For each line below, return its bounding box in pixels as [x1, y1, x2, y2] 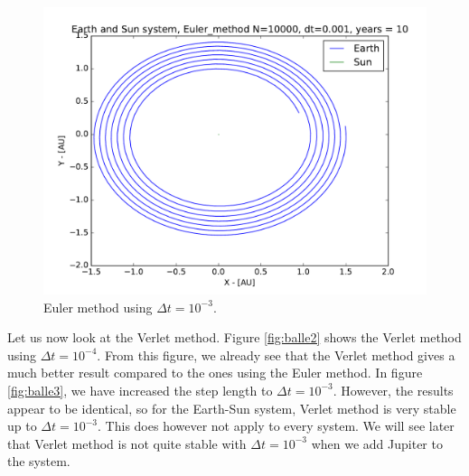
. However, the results [333, 380, 454, 399]
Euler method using [43, 297, 153, 316]
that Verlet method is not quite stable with [7, 434, 247, 453]
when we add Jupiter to [311, 434, 443, 453]
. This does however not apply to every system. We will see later [98, 416, 455, 435]
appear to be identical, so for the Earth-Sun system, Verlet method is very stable [7, 398, 456, 417]
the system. [7, 452, 70, 471]
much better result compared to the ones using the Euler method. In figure [7, 363, 423, 382]
